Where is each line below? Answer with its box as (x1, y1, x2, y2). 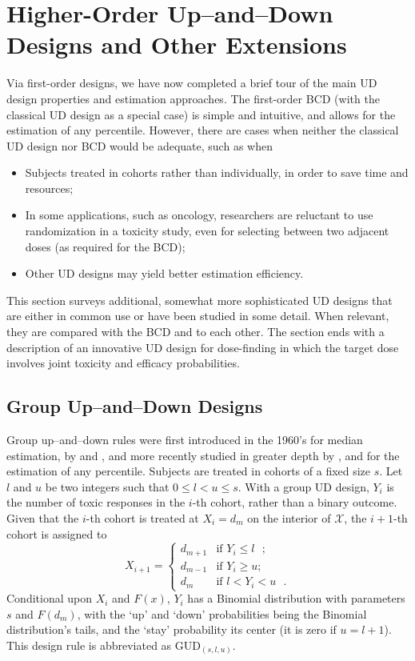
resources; (25, 179, 74, 196)
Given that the (6, 509, 79, 526)
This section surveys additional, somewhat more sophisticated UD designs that (6, 291, 393, 308)
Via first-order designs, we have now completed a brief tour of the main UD (6, 74, 377, 91)
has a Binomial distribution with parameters (187, 590, 405, 607)
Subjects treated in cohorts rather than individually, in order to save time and (25, 164, 409, 181)
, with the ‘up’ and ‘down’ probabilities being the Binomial (77, 605, 367, 622)
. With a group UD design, (237, 478, 369, 495)
